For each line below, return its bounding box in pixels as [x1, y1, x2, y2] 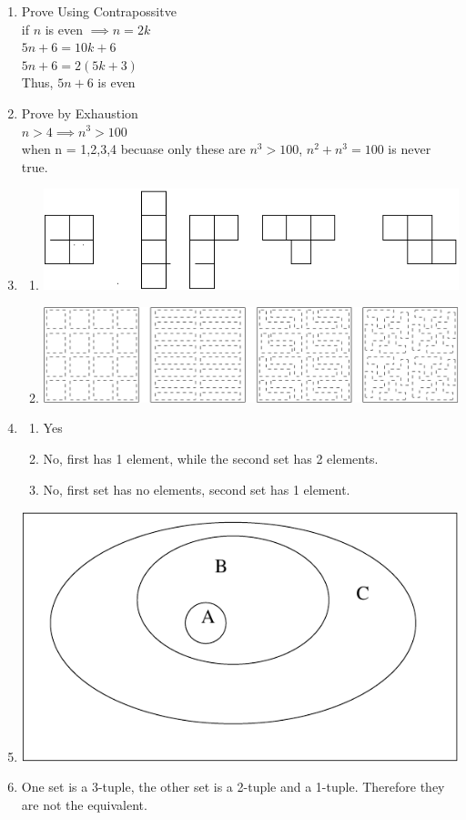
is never [388, 139, 431, 159]
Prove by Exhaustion [21, 103, 138, 122]
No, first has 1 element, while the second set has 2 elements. [43, 449, 379, 468]
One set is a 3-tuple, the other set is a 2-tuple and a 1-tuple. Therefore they [21, 777, 445, 796]
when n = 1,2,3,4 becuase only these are [21, 139, 246, 159]
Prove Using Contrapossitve [21, 2, 177, 20]
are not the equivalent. [21, 794, 147, 814]
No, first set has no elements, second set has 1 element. [43, 479, 350, 498]
